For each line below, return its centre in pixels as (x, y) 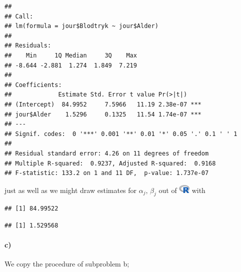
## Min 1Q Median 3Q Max (71, 55)
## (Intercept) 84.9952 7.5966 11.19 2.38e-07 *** (103, 104)
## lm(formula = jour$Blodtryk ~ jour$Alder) (81, 26)
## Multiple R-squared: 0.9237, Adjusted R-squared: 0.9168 (110, 163)
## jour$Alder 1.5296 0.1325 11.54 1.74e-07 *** (103, 114)
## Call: (19, 16)
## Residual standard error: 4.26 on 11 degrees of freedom (107, 153)
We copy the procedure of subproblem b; (67, 264)
